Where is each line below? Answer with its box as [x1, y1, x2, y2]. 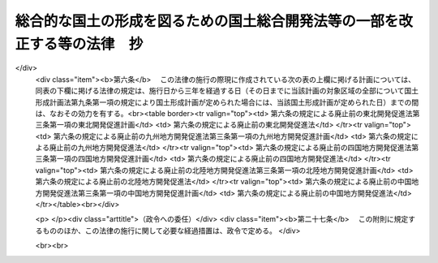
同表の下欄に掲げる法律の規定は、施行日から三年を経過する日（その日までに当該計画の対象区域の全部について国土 [35, 86, 419, 96]
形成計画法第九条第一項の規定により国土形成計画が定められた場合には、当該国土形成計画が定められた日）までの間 [35, 97, 419, 107]
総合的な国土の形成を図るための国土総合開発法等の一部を [15, 12, 399, 30]
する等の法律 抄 [29, 35, 144, 53]
